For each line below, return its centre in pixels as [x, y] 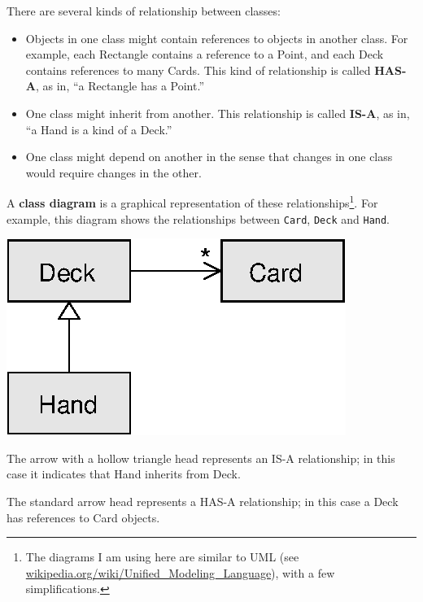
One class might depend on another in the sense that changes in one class [209, 157]
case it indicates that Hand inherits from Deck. [124, 474]
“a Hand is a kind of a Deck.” [99, 129]
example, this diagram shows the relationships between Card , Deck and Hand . [198, 218]
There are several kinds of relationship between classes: [144, 11]
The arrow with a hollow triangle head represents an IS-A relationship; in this [201, 458]
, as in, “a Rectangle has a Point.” [120, 86]
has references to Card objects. [83, 517]
